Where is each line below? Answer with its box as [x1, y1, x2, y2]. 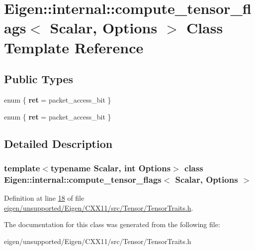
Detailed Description [4, 135, 113, 151]
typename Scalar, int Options [50, 161, 171, 174]
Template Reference [4, 37, 144, 57]
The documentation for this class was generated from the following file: [4, 219, 220, 230]
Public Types [4, 71, 74, 87]
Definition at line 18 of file [4, 193, 85, 203]
